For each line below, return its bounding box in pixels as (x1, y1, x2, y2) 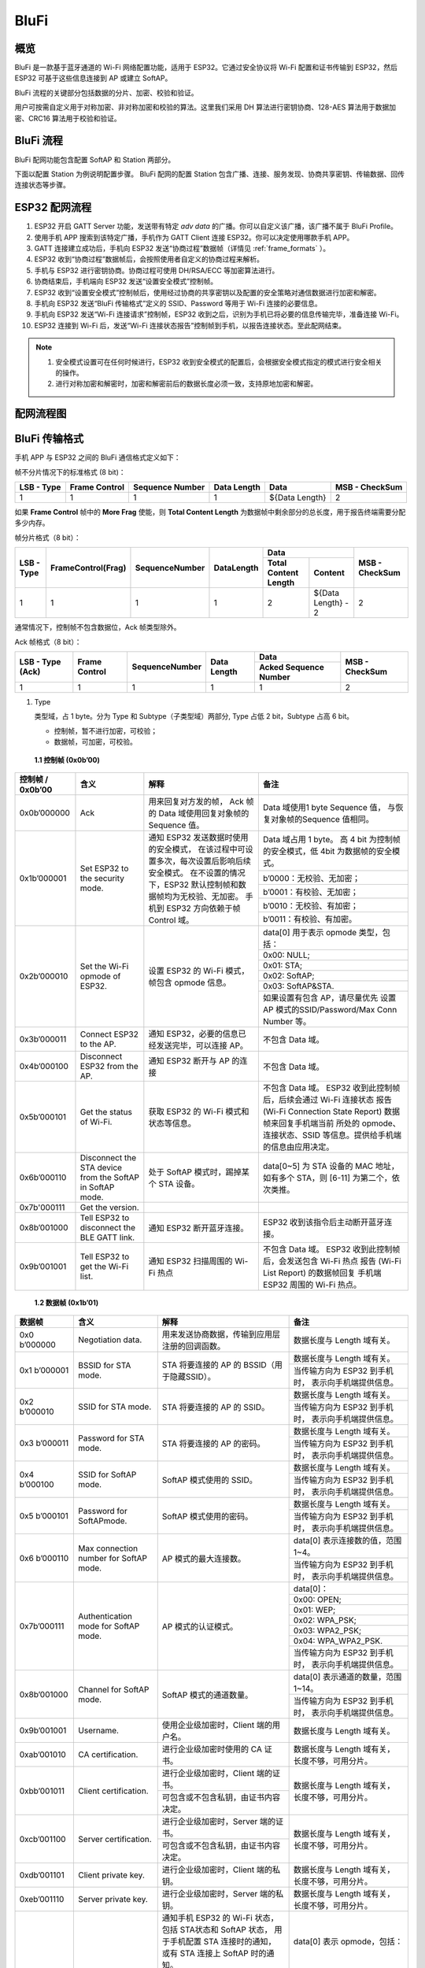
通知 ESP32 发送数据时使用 (148, 831, 249, 842)
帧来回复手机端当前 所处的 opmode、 (262, 1118, 401, 1129)
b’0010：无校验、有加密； (262, 900, 359, 911)
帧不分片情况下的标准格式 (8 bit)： (14, 467, 126, 476)
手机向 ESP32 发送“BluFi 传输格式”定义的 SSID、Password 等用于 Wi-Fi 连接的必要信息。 (34, 298, 322, 308)
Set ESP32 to (79, 863, 129, 874)
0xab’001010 (19, 1749, 66, 1760)
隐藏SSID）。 (169, 1371, 216, 1382)
